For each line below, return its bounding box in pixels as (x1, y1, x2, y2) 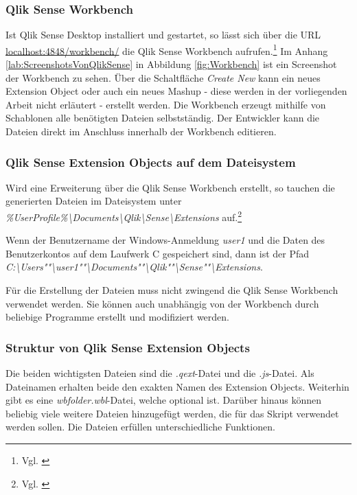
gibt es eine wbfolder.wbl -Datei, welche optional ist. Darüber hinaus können (5, 393, 322, 407)
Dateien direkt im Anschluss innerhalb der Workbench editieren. (5, 124, 277, 139)
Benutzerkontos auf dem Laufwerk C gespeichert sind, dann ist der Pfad (5, 246, 310, 260)
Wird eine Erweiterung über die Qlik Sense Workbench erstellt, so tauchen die (5, 180, 335, 194)
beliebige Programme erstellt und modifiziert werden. (5, 310, 229, 324)
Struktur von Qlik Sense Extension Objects (5, 338, 250, 356)
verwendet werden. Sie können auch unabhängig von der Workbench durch (5, 296, 319, 310)
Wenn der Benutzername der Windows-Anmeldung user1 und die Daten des (5, 233, 325, 247)
